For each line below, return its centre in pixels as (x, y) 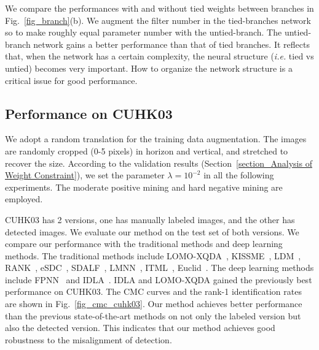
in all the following (239, 175)
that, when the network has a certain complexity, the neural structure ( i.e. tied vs (159, 56)
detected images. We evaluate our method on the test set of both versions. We (152, 231)
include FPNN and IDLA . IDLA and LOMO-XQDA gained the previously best (159, 279)
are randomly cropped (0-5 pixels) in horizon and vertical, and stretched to (147, 150)
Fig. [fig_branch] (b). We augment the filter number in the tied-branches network (158, 20)
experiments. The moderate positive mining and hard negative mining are (144, 187)
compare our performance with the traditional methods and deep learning (144, 244)
